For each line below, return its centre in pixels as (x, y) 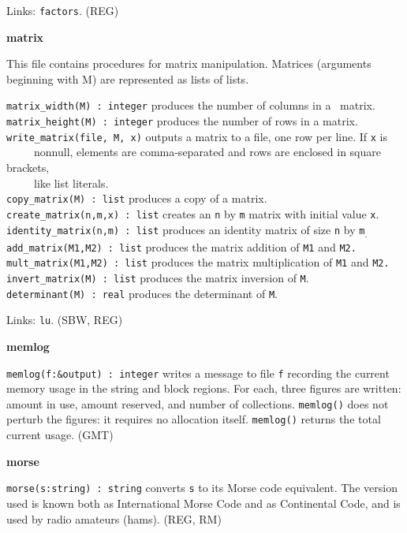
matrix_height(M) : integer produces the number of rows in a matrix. (182, 121)
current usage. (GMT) (60, 435)
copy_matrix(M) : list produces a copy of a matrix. (137, 198)
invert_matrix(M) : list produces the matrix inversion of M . (158, 277)
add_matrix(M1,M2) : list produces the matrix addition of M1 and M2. (181, 246)
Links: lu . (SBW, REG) (65, 320)
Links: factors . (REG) (63, 10)
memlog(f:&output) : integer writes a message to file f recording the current (198, 373)
